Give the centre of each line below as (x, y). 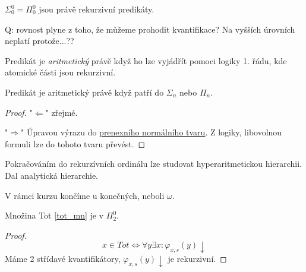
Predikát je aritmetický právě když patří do (84, 92)
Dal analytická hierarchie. (52, 175)
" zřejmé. (61, 112)
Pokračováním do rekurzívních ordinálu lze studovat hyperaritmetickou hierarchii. (153, 164)
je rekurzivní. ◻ (197, 259)
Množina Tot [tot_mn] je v (54, 215)
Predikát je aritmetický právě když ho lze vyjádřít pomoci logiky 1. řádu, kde (146, 60)
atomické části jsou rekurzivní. (60, 72)
